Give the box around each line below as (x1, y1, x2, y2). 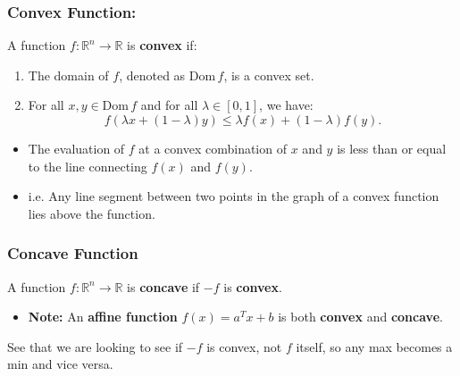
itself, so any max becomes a (296, 337, 453, 355)
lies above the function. (28, 204, 155, 222)
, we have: (259, 96, 314, 114)
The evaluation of (28, 139, 125, 157)
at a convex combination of (138, 139, 287, 157)
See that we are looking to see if (7, 337, 183, 355)
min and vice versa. (7, 355, 113, 373)
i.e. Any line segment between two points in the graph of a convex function (28, 187, 439, 205)
